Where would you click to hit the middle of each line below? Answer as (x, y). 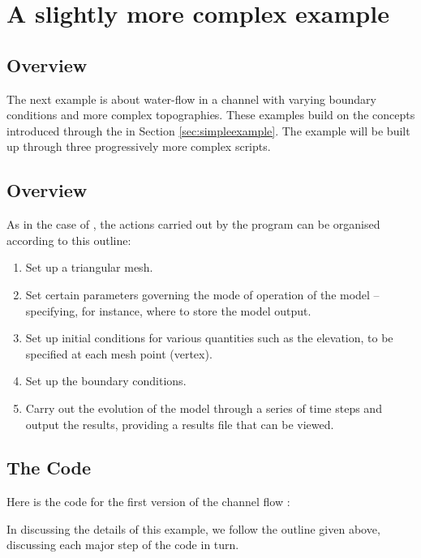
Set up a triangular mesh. (89, 267)
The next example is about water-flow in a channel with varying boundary (191, 99)
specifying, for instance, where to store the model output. (168, 310)
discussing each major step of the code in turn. (123, 545)
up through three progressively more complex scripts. (139, 146)
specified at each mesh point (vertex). (119, 353)
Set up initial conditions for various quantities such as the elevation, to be (209, 338)
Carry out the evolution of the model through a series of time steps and (204, 408)
